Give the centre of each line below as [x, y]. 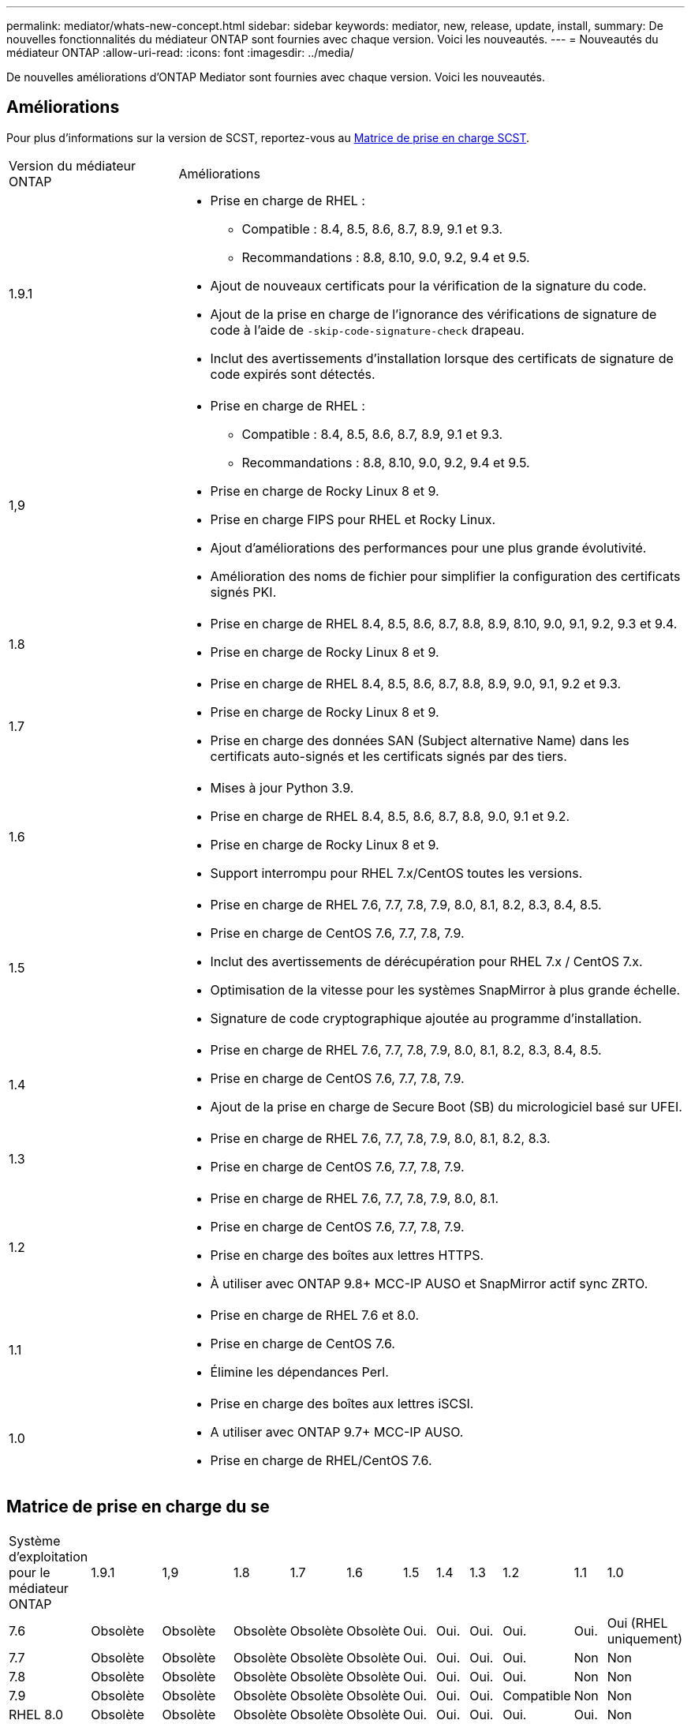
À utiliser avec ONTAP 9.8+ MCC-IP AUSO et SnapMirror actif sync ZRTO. [429, 1283]
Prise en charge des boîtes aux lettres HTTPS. [347, 1255]
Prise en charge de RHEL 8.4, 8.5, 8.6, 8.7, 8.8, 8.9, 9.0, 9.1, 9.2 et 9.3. [416, 683]
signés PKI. [243, 592]
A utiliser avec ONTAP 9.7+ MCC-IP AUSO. [337, 1432]
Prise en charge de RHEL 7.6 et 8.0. [315, 1315]
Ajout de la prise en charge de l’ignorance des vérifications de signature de [433, 314]
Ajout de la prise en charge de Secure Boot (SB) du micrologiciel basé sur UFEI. [446, 1106]
